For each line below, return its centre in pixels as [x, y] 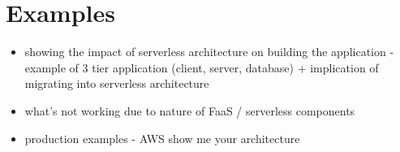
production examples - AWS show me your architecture [162, 138]
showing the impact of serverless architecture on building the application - [209, 52]
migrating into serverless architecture [117, 83]
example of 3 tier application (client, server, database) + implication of [202, 67]
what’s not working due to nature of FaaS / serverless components [190, 110]
